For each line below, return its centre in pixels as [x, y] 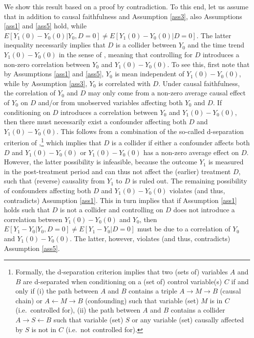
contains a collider [198, 310]
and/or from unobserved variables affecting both [111, 102]
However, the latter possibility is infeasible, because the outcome [101, 162]
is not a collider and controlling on [112, 210]
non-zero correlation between [47, 64]
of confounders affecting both [48, 190]
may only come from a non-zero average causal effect [167, 93]
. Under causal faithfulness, [199, 83]
